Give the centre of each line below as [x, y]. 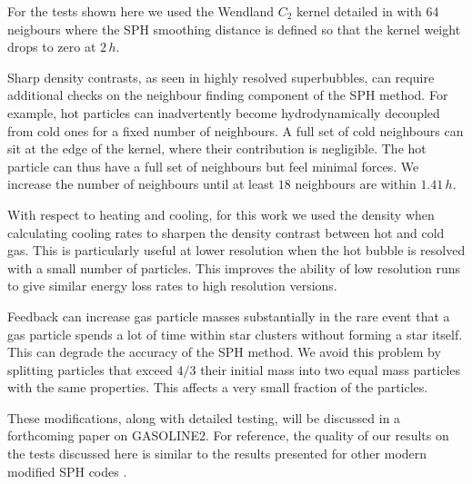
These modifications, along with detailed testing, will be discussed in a [204, 417]
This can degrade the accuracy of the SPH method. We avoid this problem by [224, 352]
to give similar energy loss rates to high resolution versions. [172, 286]
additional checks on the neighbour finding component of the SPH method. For [228, 95]
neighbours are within [356, 184]
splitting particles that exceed [90, 369]
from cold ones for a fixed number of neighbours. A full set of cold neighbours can [236, 130]
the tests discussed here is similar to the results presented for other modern [217, 454]
